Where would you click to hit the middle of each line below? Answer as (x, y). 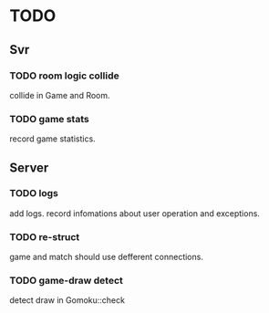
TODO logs (34, 193)
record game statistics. (52, 139)
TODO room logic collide (65, 76)
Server (29, 167)
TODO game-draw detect (66, 281)
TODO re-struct (45, 236)
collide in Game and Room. (60, 95)
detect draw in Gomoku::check (67, 300)
